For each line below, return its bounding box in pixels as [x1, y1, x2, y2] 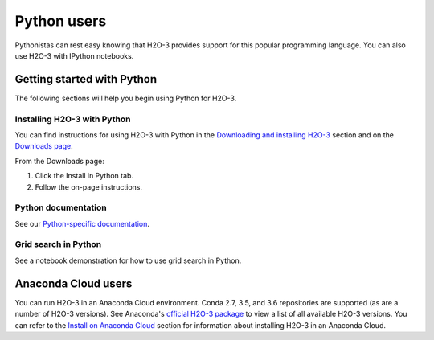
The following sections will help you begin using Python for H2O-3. [14, 93, 237, 103]
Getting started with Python [14, 72, 158, 86]
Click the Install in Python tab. [35, 171, 134, 181]
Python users [14, 12, 107, 30]
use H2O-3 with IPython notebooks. [14, 51, 134, 60]
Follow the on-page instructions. [35, 182, 142, 192]
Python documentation [14, 202, 108, 213]
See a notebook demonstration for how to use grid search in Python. [14, 256, 242, 265]
